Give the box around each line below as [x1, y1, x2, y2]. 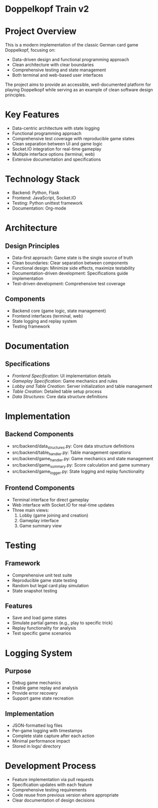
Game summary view [19, 523, 62, 529]
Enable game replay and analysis [12, 685, 78, 691]
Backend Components [5, 430, 74, 438]
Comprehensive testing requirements [12, 787, 87, 793]
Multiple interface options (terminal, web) [12, 151, 95, 157]
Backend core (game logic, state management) [12, 308, 106, 314]
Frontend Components [5, 484, 75, 492]
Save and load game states [12, 615, 67, 621]
